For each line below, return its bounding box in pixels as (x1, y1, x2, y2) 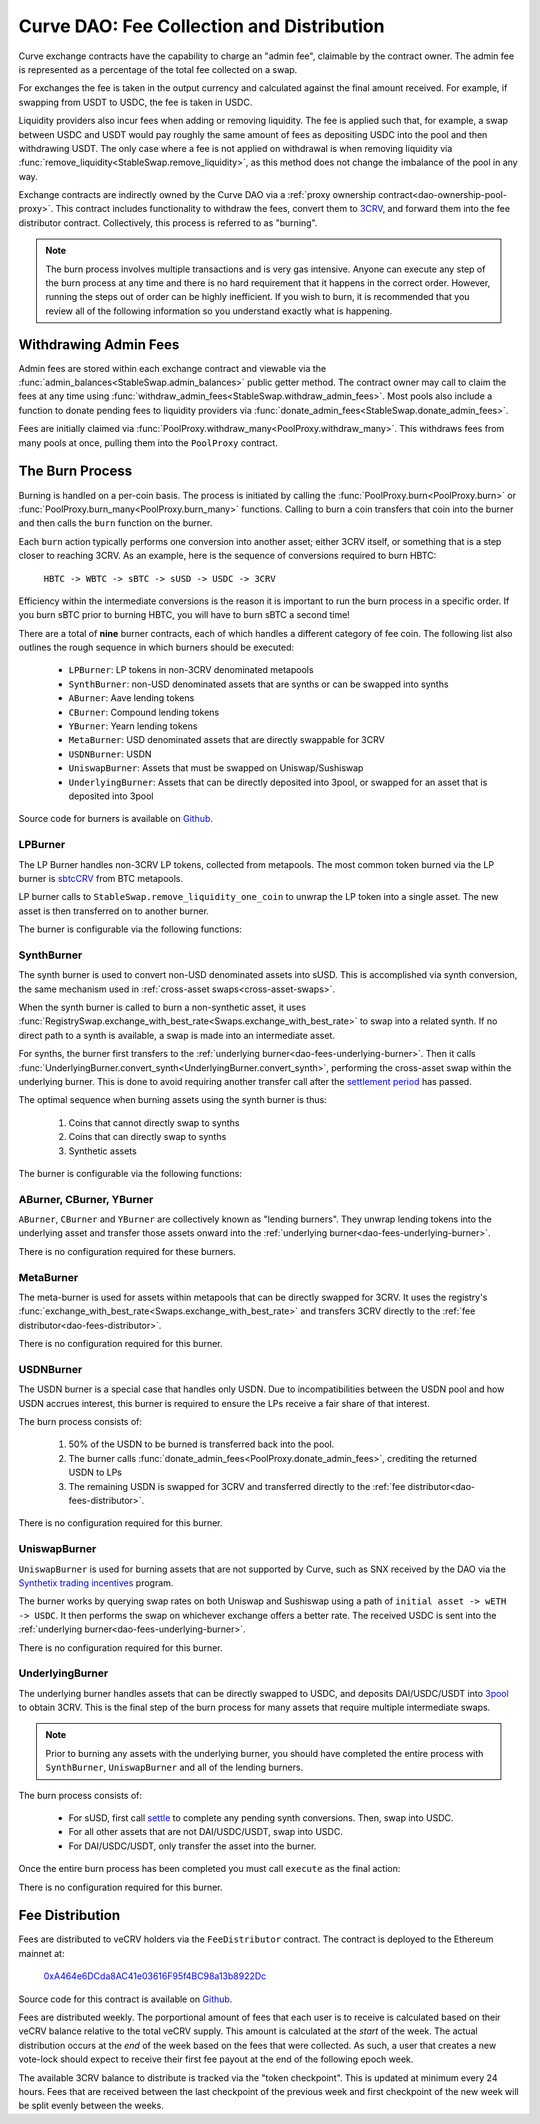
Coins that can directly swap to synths (68, 1131, 227, 1143)
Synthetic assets (68, 1145, 137, 1157)
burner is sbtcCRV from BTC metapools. (18, 872, 184, 884)
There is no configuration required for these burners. (18, 1245, 237, 1257)
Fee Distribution (18, 1907, 121, 1924)
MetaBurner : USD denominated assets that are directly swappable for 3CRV (68, 734, 385, 746)
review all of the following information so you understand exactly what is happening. (45, 305, 393, 317)
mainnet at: (18, 1947, 65, 1959)
